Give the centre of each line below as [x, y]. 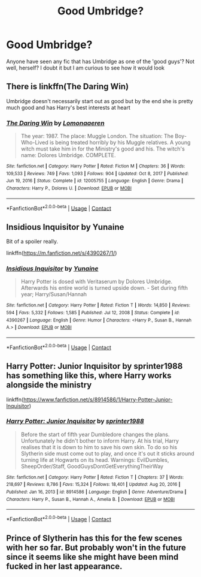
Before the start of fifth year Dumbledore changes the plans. [95, 434]
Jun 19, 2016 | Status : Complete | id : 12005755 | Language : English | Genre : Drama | [95, 181]
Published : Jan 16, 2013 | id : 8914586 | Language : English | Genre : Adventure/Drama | [96, 492]
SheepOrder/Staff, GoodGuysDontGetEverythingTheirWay [92, 466]
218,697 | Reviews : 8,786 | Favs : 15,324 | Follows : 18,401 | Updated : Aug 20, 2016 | [93, 485]
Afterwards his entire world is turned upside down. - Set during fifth [104, 288]
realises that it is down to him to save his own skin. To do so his [99, 447]
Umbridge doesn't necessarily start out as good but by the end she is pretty [100, 101]
